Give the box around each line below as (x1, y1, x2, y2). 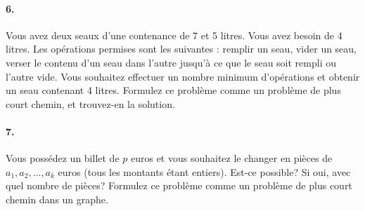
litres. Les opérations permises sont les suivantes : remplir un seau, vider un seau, (6, 41, 357, 56)
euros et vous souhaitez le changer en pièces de (130, 151, 333, 165)
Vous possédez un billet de (6, 151, 120, 165)
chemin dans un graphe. (6, 191, 108, 206)
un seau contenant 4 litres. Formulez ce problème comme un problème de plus (6, 83, 341, 97)
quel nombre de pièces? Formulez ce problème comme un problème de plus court (6, 178, 352, 193)
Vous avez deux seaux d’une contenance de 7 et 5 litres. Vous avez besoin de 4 (6, 27, 342, 42)
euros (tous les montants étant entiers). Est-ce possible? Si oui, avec (58, 164, 351, 179)
